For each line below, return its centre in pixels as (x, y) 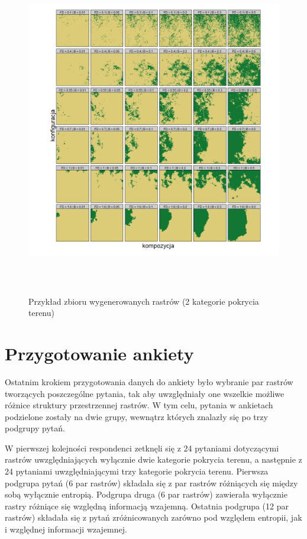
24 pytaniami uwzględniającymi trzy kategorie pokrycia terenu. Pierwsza (137, 471)
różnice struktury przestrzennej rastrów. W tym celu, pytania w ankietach (139, 405)
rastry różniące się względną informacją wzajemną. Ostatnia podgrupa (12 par (147, 506)
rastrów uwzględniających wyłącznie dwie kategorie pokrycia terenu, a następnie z (153, 459)
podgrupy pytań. (35, 428)
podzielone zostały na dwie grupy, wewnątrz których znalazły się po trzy (136, 416)
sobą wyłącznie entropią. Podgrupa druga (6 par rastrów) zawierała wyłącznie (146, 494)
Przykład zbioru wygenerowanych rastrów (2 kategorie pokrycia (144, 301)
